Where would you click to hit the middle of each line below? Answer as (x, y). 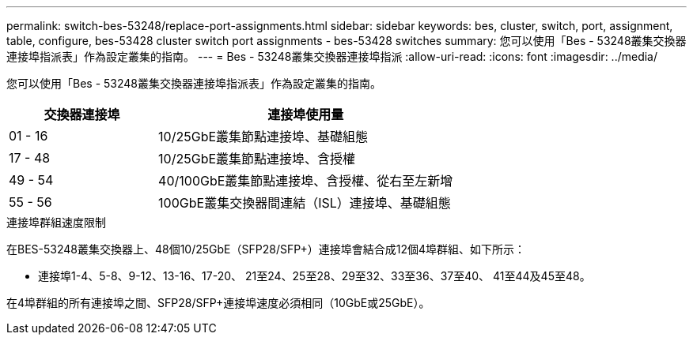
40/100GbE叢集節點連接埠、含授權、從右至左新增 (306, 181)
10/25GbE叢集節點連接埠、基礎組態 (263, 137)
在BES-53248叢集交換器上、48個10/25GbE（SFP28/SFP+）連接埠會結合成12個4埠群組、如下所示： (266, 249)
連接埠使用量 (306, 114)
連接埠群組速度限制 (56, 222)
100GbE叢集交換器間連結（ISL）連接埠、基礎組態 (305, 203)
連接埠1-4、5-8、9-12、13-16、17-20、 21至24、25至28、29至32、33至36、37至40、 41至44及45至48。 (314, 276)
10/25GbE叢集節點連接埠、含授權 (257, 159)
